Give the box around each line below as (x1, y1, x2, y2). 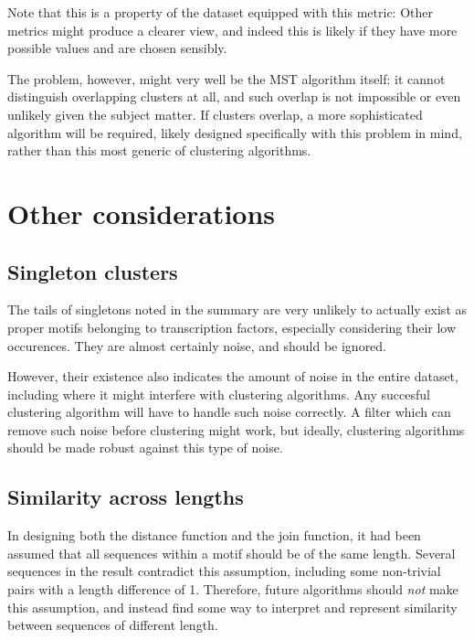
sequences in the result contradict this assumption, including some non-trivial (7, 561, 441, 581)
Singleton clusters (7, 257, 178, 285)
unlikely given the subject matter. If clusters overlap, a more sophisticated (7, 104, 423, 123)
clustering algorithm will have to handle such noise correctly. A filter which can (7, 402, 451, 421)
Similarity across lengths (7, 483, 244, 511)
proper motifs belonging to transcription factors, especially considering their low (7, 317, 457, 336)
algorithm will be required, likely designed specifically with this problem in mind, (7, 123, 462, 142)
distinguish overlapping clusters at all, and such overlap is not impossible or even (7, 87, 461, 106)
